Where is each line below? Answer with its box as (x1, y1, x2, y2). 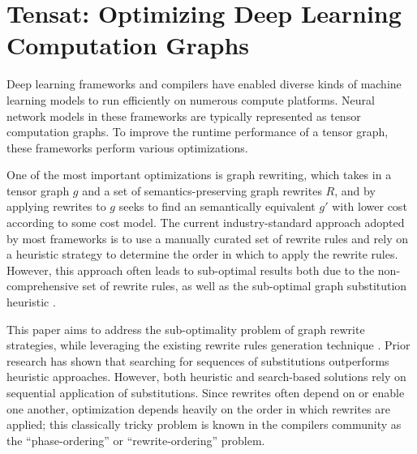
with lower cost (332, 198, 407, 215)
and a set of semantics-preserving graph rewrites (82, 182, 322, 199)
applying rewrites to (6, 198, 106, 215)
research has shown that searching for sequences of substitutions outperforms (6, 352, 389, 369)
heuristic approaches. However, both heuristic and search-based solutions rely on (6, 368, 406, 385)
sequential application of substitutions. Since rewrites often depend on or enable (6, 384, 405, 400)
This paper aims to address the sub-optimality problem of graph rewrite (6, 320, 365, 337)
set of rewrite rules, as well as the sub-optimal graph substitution (82, 277, 407, 294)
